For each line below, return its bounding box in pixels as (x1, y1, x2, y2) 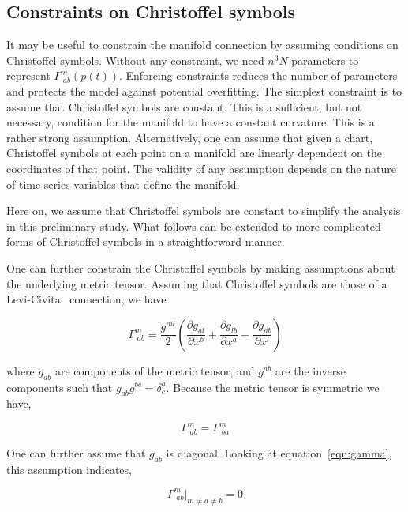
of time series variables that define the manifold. (6, 175, 240, 192)
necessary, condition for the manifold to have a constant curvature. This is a (6, 114, 375, 130)
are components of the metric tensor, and (55, 362, 255, 378)
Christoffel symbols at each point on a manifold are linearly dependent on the (6, 145, 382, 161)
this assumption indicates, (6, 461, 132, 477)
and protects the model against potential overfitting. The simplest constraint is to (6, 82, 402, 99)
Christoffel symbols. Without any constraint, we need (6, 51, 264, 68)
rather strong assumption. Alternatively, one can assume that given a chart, (6, 129, 373, 145)
